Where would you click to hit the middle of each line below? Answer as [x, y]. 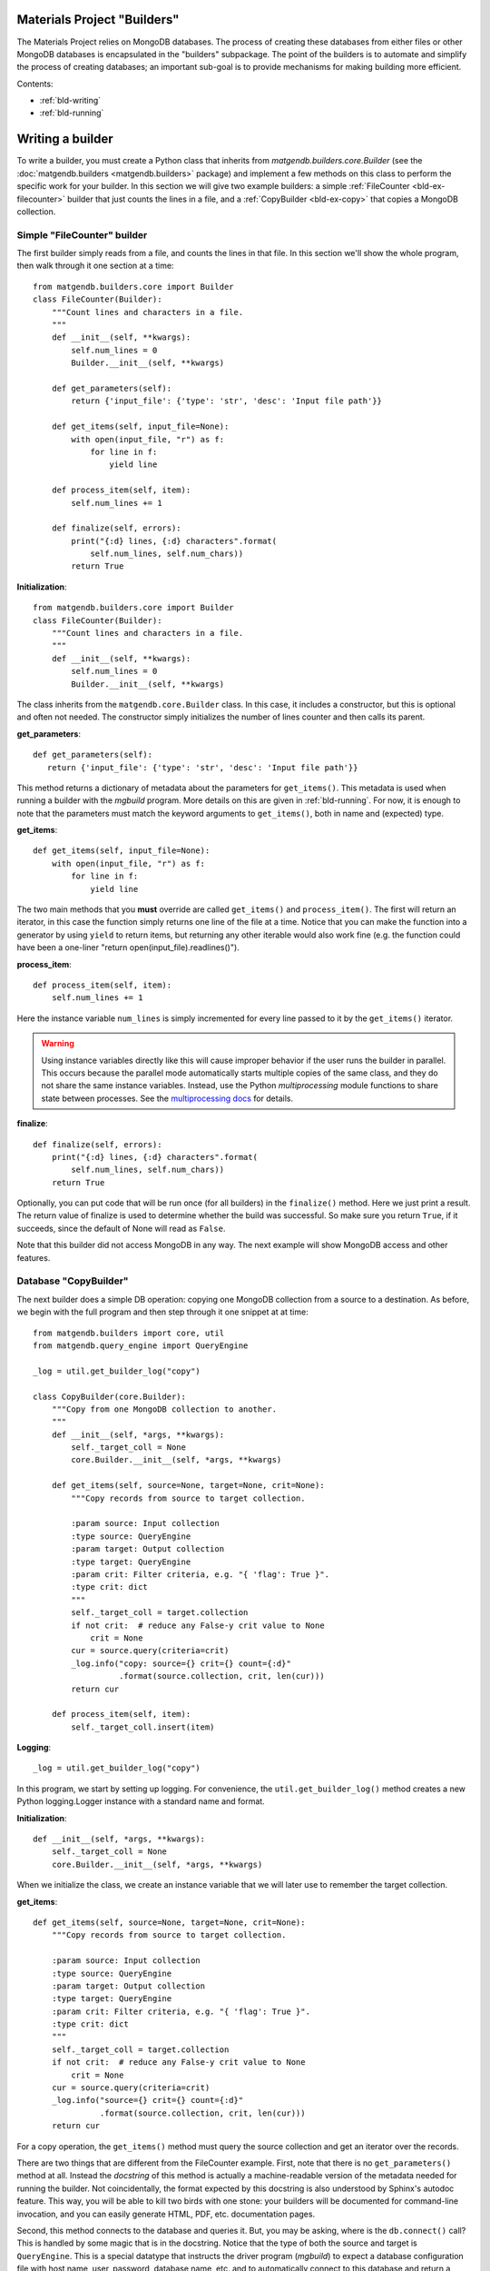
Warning [58, 1044]
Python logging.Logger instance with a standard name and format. [141, 1801]
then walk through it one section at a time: [95, 266]
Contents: [35, 84]
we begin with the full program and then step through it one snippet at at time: [162, 1312]
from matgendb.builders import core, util [129, 1333]
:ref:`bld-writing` [70, 101]
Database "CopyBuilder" [73, 1281]
